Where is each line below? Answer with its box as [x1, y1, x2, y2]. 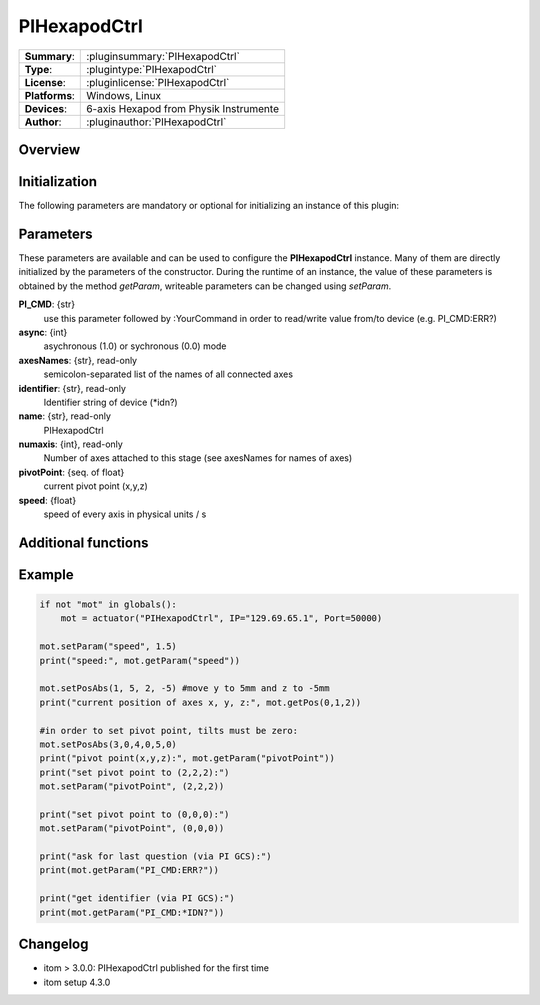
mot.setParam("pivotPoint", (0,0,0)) [39, 823, 225, 834]
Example [18, 566, 74, 583]
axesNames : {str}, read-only [18, 354, 138, 366]
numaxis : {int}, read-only [18, 438, 124, 450]
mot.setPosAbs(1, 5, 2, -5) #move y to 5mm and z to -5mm [39, 683, 330, 694]
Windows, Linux [86, 88, 162, 102]
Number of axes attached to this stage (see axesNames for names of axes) [43, 452, 353, 464]
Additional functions [18, 534, 149, 551]
